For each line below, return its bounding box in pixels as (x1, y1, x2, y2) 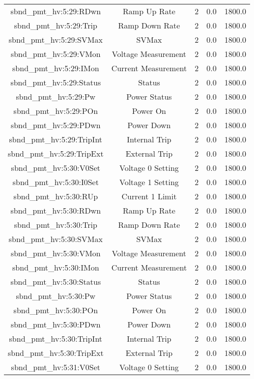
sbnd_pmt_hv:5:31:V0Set (11, 361, 101, 373)
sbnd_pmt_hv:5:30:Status (10, 276, 101, 287)
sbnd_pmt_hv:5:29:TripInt (9, 134, 103, 145)
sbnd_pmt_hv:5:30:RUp (13, 190, 98, 202)
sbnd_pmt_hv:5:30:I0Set (12, 176, 99, 188)
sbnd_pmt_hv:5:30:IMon (12, 262, 99, 273)
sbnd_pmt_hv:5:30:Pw (16, 290, 96, 301)
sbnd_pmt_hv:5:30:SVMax (8, 233, 103, 244)
